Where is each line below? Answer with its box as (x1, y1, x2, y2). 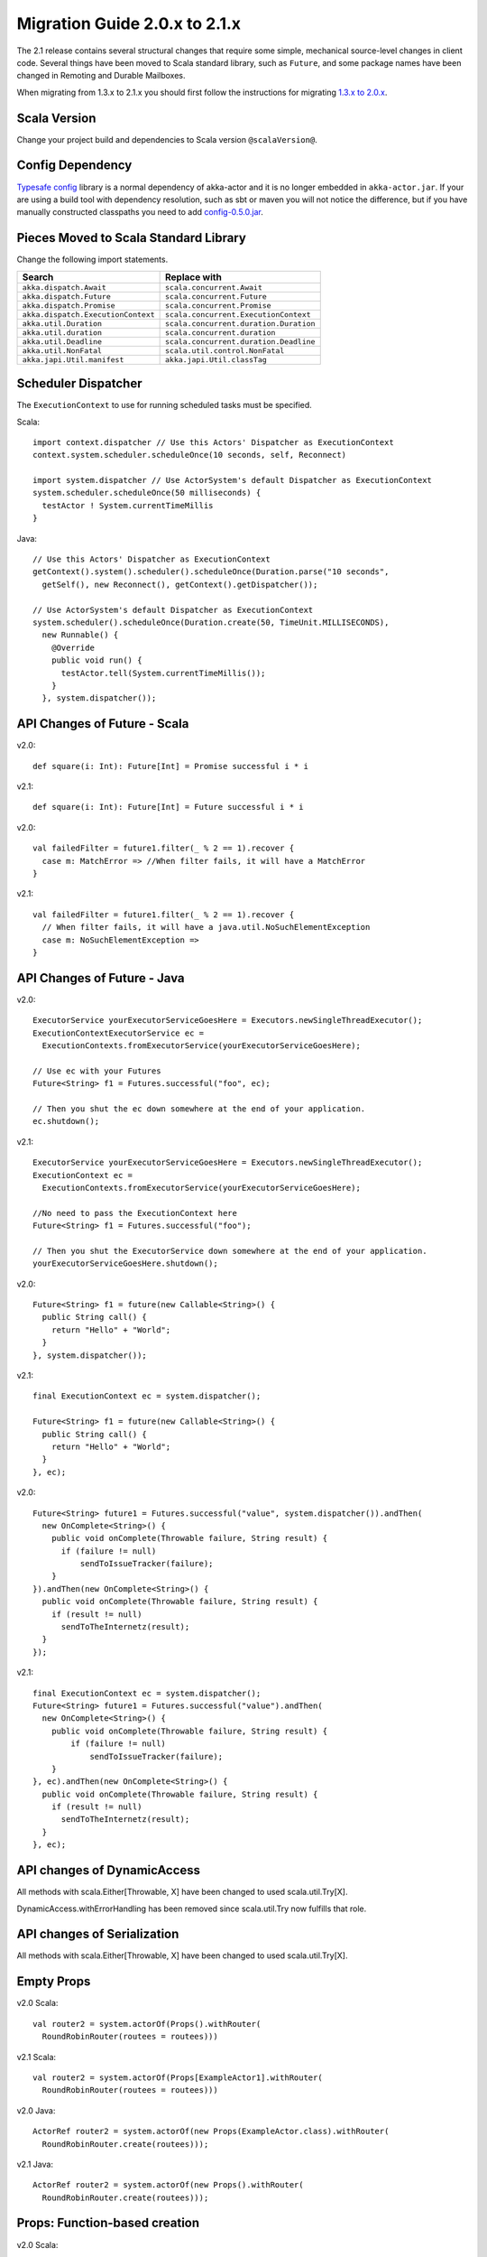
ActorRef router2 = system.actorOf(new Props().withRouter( (32, 2180, 304, 2190)
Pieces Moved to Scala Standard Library (16, 230, 247, 246)
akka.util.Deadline (22, 337, 103, 347)
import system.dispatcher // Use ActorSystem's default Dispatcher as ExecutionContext (32, 475, 433, 486)
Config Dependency (16, 158, 133, 173)
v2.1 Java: (16, 2159, 54, 2169)
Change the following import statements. (16, 254, 169, 265)
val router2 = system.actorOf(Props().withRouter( (32, 2019, 262, 2029)
